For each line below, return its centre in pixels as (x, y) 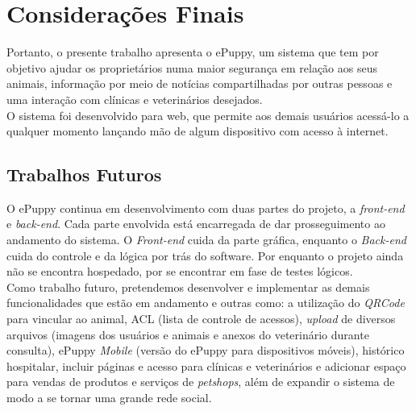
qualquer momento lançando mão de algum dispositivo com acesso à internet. (198, 131)
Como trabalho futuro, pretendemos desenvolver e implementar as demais (188, 286)
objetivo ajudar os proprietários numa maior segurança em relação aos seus (192, 67)
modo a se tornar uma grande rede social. (109, 398)
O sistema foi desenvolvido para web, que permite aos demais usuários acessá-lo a (208, 115)
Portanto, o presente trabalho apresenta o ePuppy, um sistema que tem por (193, 52)
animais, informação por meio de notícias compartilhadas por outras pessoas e (200, 83)
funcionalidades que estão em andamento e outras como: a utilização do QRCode (206, 303)
